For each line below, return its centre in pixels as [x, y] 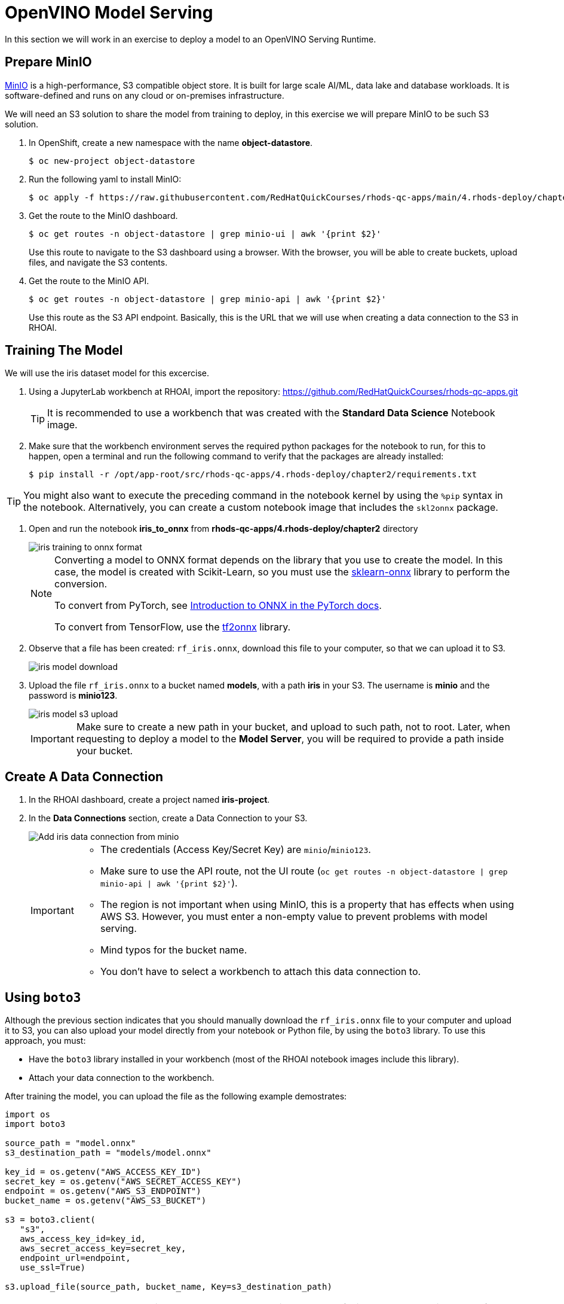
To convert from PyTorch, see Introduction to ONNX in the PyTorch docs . [218, 606]
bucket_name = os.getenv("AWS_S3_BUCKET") [106, 1201]
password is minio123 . [73, 696]
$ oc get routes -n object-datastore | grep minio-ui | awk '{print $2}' [205, 234]
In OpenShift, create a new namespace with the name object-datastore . [171, 142]
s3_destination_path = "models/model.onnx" [108, 1153]
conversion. [81, 584]
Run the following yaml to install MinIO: [105, 179]
